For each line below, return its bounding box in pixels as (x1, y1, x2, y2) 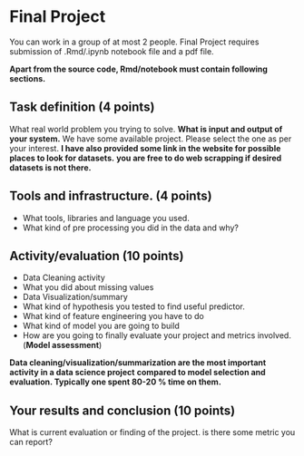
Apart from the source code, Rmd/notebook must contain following (9, 63, 268, 74)
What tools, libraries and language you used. (22, 212, 191, 223)
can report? (9, 437, 53, 448)
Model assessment (25, 340, 100, 351)
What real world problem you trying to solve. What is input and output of (9, 123, 283, 134)
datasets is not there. (9, 161, 92, 173)
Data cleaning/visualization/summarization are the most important (9, 357, 267, 368)
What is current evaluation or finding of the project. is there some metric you (9, 427, 296, 438)
